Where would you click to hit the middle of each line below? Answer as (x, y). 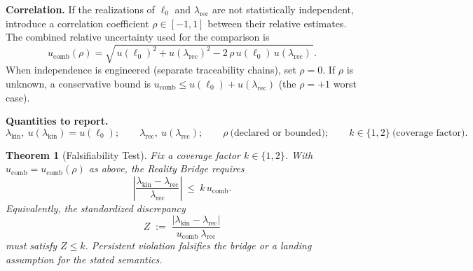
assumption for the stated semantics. (84, 259)
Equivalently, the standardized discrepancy (96, 208)
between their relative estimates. (277, 23)
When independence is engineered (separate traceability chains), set (151, 70)
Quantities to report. (57, 121)
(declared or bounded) (277, 133)
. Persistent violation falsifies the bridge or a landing (198, 245)
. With (299, 154)
